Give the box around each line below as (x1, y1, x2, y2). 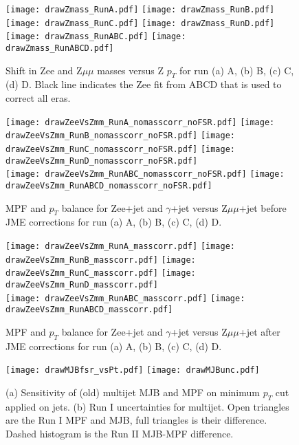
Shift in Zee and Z (5, 63, 82, 77)
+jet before (239, 200, 287, 215)
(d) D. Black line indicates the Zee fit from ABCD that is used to (5, 77, 282, 91)
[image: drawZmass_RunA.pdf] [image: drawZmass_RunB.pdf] (5, 5, 275, 14)
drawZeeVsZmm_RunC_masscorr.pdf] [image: (5, 268, 196, 279)
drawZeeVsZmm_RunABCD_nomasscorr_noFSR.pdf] (5, 180, 212, 191)
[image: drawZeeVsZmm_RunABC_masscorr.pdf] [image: (5, 293, 245, 303)
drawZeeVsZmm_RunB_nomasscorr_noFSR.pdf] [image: (5, 131, 235, 141)
